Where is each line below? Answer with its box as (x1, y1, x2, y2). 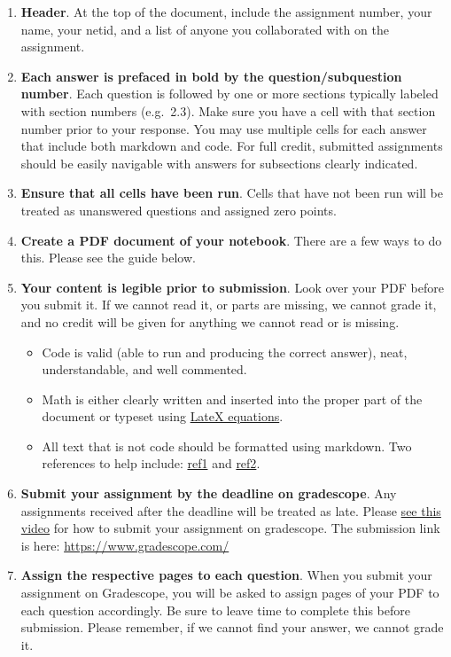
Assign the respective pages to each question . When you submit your (20, 566, 432, 584)
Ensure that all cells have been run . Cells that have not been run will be (20, 184, 444, 202)
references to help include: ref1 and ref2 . (42, 454, 260, 473)
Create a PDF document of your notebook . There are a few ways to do (20, 231, 442, 249)
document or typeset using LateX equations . (42, 407, 284, 426)
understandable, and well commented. (42, 360, 247, 379)
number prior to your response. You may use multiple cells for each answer (20, 119, 427, 137)
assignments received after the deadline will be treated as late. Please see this (20, 501, 441, 520)
